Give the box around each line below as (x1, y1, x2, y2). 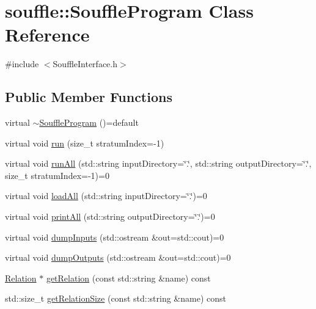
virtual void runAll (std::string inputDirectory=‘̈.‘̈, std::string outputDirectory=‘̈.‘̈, (5, 157, 312, 170)
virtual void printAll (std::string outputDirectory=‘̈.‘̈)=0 (5, 210, 215, 223)
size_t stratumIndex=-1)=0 (5, 169, 109, 181)
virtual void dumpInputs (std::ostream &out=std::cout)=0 (5, 230, 224, 243)
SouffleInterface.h (53, 57, 117, 70)
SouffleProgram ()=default (39, 116, 139, 129)
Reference (5, 22, 90, 47)
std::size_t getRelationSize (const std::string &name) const (5, 292, 226, 305)
